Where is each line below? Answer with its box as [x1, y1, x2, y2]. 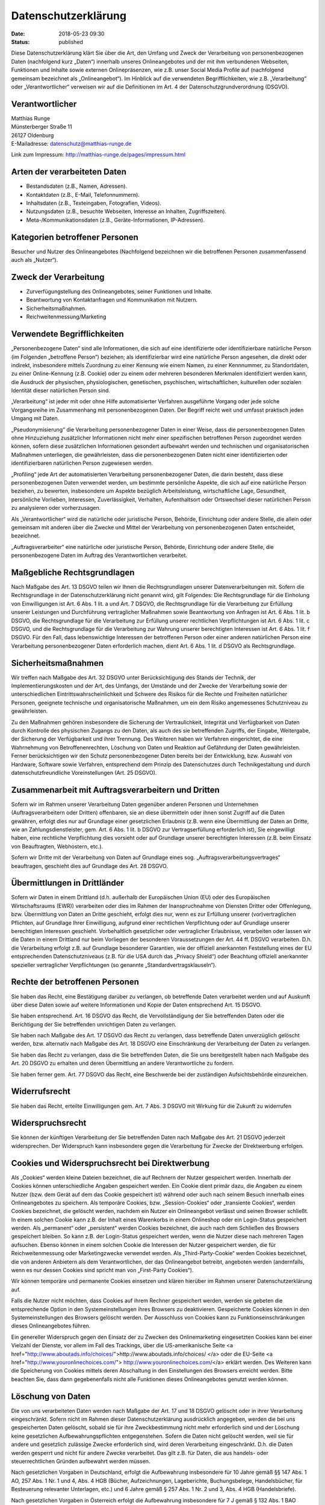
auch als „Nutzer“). [11, 256, 58, 264]
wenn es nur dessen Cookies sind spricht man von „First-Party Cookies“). [11, 1267, 194, 1274]
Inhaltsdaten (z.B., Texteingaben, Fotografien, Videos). [26, 199, 162, 207]
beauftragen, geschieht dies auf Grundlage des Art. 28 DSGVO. [11, 862, 169, 869]
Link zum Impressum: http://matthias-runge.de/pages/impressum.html [11, 151, 186, 158]
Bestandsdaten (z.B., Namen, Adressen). [26, 182, 128, 190]
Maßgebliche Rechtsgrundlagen [11, 567, 135, 577]
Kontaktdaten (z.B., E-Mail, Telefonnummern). [26, 191, 140, 198]
